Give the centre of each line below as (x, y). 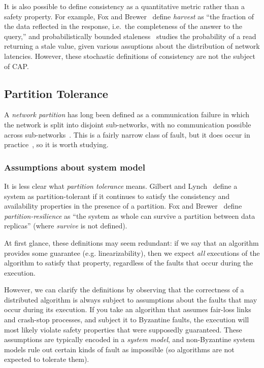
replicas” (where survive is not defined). (66, 226)
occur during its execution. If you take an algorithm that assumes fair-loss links (128, 309)
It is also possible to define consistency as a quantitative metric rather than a (124, 6)
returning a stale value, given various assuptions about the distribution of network (132, 46)
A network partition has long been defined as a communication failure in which (127, 114)
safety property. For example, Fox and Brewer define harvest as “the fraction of (129, 16)
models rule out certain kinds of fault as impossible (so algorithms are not (119, 349)
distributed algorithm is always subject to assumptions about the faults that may (131, 299)
